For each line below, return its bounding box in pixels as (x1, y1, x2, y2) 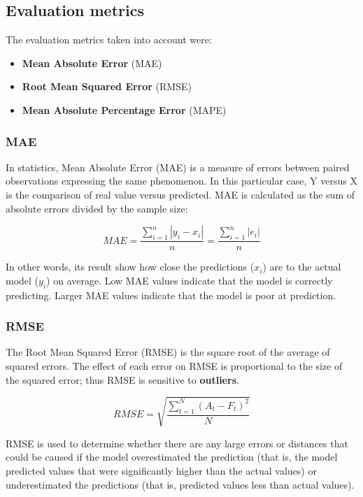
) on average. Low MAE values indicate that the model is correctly (46, 273, 333, 287)
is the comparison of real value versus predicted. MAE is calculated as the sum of (6, 187, 355, 201)
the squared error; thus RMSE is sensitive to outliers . (6, 372, 239, 387)
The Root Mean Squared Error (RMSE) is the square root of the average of (6, 345, 330, 359)
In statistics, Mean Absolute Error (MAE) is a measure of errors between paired (6, 159, 350, 174)
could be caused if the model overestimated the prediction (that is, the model (6, 449, 338, 464)
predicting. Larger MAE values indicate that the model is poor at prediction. (6, 287, 336, 302)
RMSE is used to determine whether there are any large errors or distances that (6, 435, 348, 450)
